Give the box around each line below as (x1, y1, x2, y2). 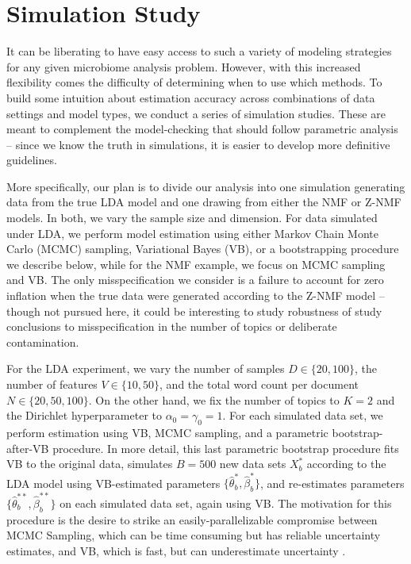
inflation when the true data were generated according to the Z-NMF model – (6, 287, 385, 304)
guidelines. (6, 152, 57, 168)
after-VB (6, 439, 49, 456)
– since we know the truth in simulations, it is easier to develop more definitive (6, 136, 390, 152)
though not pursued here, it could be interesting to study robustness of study (6, 302, 382, 319)
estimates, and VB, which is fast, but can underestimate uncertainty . (6, 542, 346, 558)
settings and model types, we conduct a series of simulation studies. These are (6, 105, 386, 121)
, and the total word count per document (159, 376, 359, 392)
